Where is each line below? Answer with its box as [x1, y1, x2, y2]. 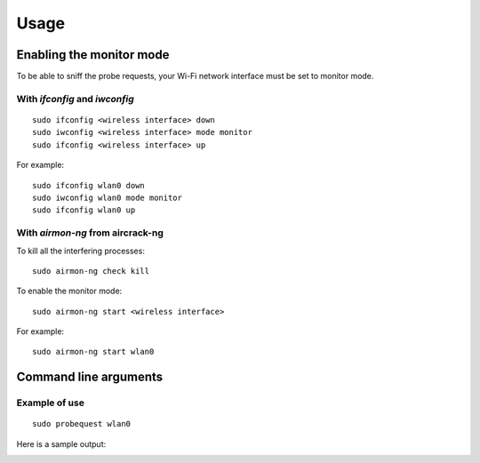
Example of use [16, 396, 84, 409]
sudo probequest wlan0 [32, 419, 132, 429]
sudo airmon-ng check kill [32, 266, 150, 275]
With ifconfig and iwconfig [16, 92, 135, 105]
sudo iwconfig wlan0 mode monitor [32, 192, 182, 203]
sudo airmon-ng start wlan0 [32, 347, 155, 357]
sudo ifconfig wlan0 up [32, 205, 136, 215]
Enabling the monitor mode [16, 47, 170, 62]
